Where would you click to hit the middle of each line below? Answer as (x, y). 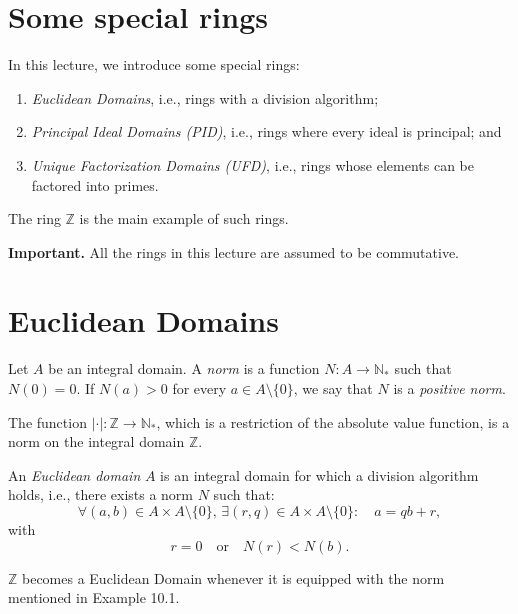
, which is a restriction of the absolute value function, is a (333, 421)
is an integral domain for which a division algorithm (319, 474)
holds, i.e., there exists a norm (101, 494)
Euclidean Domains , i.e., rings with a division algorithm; (205, 97)
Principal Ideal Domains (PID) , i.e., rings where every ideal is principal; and (266, 131)
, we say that (333, 388)
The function (47, 421)
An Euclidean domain (74, 474)
